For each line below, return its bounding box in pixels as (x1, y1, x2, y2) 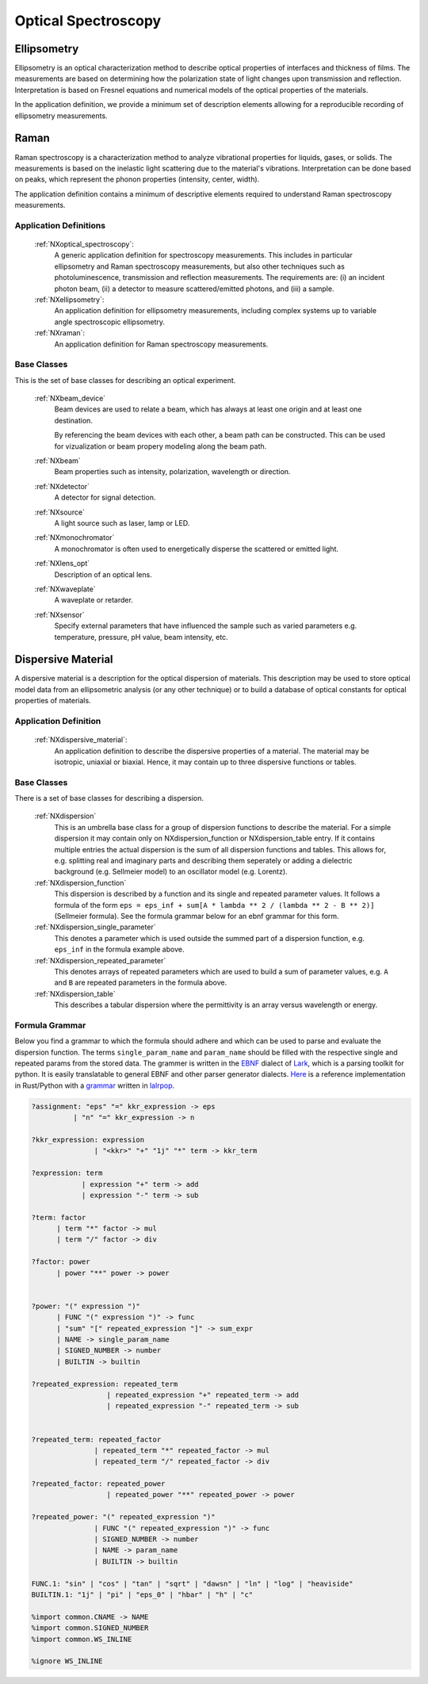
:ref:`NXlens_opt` (34, 559, 90, 568)
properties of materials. (14, 696, 91, 706)
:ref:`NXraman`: (34, 328, 86, 338)
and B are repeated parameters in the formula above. (54, 978, 227, 987)
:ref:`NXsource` (34, 507, 85, 517)
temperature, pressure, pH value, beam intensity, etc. (54, 632, 229, 641)
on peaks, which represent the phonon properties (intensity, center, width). (14, 174, 260, 184)
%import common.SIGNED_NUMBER (31, 1624, 149, 1632)
